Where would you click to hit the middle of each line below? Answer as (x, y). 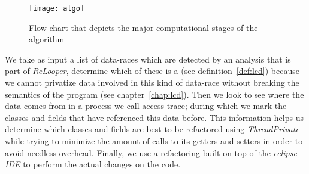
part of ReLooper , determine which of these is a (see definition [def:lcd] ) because (152, 71)
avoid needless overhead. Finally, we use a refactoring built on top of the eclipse (151, 152)
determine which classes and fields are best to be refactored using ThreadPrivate (152, 129)
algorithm (47, 39)
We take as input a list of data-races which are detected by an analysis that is (148, 59)
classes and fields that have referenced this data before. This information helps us (154, 117)
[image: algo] (57, 8)
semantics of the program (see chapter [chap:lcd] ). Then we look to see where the (154, 94)
